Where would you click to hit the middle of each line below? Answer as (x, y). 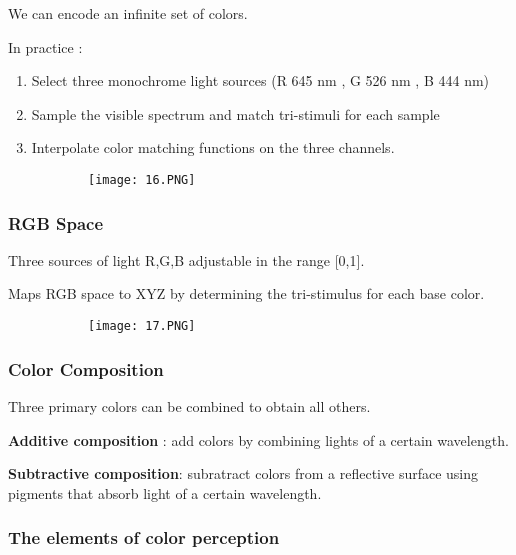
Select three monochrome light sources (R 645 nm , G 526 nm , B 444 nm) (260, 80)
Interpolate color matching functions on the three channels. (213, 147)
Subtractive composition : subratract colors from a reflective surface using (243, 473)
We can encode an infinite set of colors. (128, 13)
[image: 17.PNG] (142, 326)
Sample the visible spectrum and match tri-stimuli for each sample (235, 113)
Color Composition (86, 368)
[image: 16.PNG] (142, 179)
